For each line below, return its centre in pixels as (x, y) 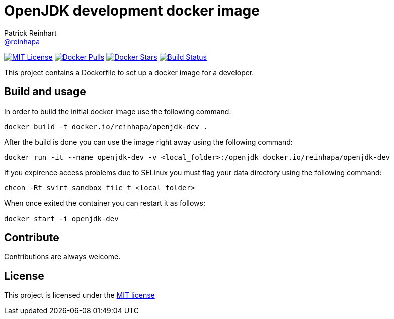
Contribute (32, 238)
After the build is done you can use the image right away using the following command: (148, 142)
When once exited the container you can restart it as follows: (105, 203)
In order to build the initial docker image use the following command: (118, 111)
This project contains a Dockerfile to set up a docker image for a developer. (129, 72)
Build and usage (45, 92)
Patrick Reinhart (30, 33)
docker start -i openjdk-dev (61, 218)
